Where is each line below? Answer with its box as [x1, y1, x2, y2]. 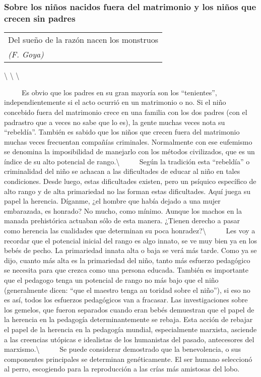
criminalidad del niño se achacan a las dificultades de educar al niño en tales [4, 166, 240, 176]
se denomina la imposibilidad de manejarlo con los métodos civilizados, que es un [4, 146, 255, 157]
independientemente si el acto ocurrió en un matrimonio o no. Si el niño [4, 97, 226, 107]
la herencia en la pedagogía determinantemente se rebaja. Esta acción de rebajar [4, 314, 253, 325]
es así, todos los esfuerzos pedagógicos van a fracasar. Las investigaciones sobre [4, 294, 248, 305]
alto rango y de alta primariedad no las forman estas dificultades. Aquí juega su [4, 185, 251, 196]
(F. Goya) [8, 48, 44, 60]
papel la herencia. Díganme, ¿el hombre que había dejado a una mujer [4, 196, 221, 206]
